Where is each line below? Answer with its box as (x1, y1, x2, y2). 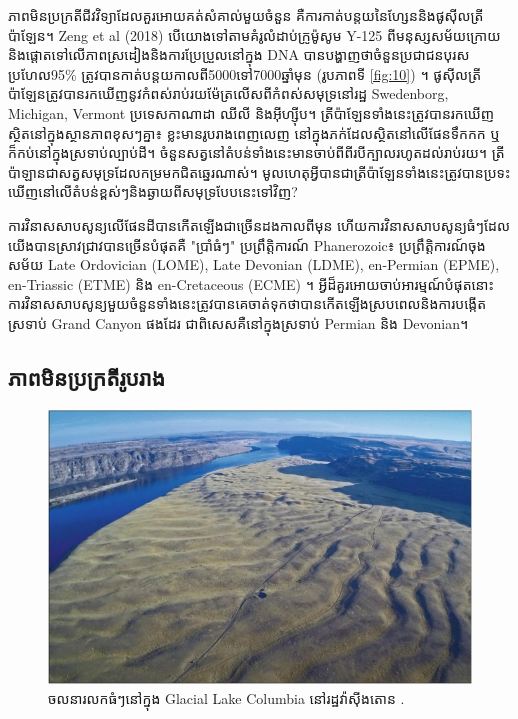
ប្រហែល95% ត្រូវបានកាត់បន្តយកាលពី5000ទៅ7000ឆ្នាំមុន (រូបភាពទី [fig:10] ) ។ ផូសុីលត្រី (8, 63, 482, 84)
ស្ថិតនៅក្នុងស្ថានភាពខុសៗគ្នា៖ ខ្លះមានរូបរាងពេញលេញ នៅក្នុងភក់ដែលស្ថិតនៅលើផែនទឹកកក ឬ (8, 122, 501, 143)
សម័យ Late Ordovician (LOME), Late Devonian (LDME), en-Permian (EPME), (8, 254, 500, 275)
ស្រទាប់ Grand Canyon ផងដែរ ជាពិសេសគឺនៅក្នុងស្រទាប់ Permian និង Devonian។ (8, 312, 469, 333)
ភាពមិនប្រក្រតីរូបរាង (8, 361, 166, 392)
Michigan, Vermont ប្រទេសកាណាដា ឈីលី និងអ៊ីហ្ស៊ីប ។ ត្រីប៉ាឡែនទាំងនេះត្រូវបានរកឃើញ (8, 102, 495, 123)
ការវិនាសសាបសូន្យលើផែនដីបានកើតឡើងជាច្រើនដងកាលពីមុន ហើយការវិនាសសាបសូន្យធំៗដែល (8, 214, 510, 235)
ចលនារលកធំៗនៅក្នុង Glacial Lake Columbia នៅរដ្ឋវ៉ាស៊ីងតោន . (48, 687, 405, 708)
